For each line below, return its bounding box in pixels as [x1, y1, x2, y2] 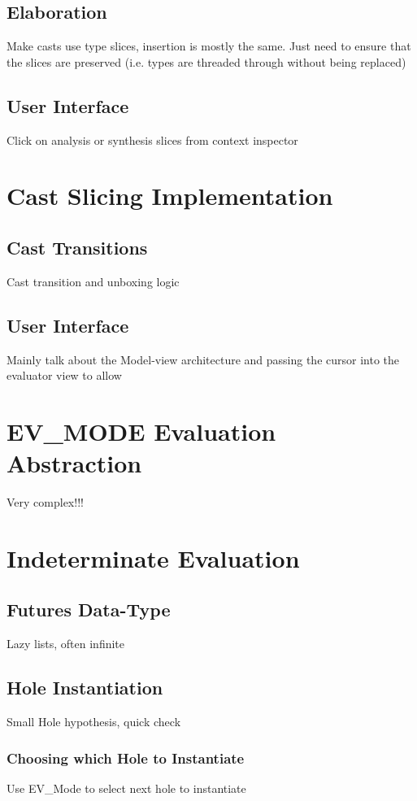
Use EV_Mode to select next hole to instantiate [7, 779, 246, 796]
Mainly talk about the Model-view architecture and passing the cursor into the [7, 350, 400, 368]
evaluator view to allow [7, 367, 122, 384]
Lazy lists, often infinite [7, 635, 125, 652]
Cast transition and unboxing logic [7, 272, 180, 289]
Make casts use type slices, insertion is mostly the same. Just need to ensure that [7, 37, 411, 54]
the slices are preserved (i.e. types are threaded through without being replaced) [7, 53, 406, 70]
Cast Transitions [7, 234, 148, 259]
